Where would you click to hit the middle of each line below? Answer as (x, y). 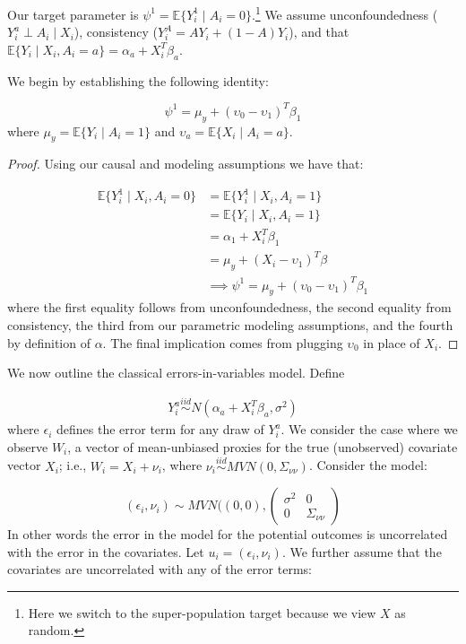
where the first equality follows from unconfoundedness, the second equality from (229, 307)
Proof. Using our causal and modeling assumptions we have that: (186, 164)
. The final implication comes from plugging (223, 342)
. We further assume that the (362, 551)
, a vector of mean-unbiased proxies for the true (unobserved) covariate (263, 446)
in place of (392, 342)
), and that (319, 32)
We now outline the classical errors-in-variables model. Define (176, 373)
